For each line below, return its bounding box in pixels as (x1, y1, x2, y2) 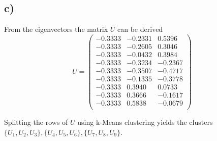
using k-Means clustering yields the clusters (77, 117, 213, 127)
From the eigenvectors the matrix (4, 24, 108, 34)
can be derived (117, 24, 163, 34)
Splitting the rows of (4, 117, 68, 127)
